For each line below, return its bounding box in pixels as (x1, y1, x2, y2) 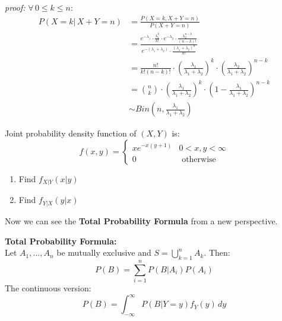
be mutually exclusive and (56, 246, 151, 259)
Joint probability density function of (5, 127, 137, 139)
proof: (5, 1, 26, 13)
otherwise (182, 155, 216, 164)
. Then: (204, 246, 230, 259)
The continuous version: (5, 282, 91, 294)
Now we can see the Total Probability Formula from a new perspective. (5, 214, 278, 227)
